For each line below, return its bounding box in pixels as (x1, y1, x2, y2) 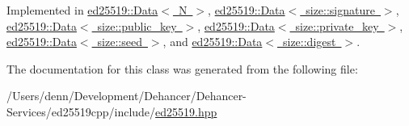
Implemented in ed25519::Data (6, 2, 158, 18)
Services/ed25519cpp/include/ (6, 103, 156, 120)
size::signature (306, 2, 375, 18)
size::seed (97, 33, 142, 50)
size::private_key (295, 17, 379, 34)
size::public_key (97, 17, 177, 34)
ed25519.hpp (155, 103, 217, 120)
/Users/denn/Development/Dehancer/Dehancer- (6, 87, 247, 104)
